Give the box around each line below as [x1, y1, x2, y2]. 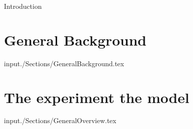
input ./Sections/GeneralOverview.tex [4, 115, 117, 126]
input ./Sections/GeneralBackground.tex [4, 58, 124, 68]
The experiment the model [4, 87, 190, 107]
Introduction [4, 1, 42, 11]
